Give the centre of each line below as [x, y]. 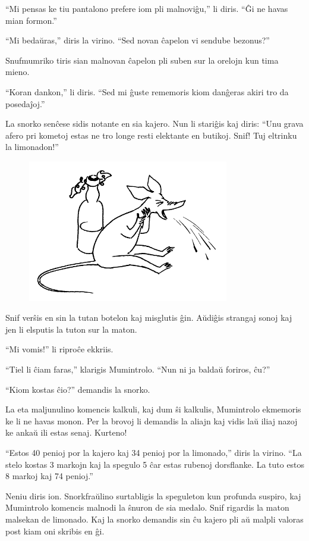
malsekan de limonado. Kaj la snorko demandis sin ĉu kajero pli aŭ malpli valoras [154, 519]
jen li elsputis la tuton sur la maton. [71, 329]
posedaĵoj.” [25, 103]
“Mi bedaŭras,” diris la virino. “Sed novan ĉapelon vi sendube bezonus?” [138, 40]
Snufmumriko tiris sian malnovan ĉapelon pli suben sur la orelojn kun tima [142, 60]
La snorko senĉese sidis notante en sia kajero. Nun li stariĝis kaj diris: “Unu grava [154, 123]
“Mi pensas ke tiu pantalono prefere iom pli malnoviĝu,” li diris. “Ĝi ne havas [147, 8]
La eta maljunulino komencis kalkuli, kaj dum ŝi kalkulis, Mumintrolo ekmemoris [153, 409]
